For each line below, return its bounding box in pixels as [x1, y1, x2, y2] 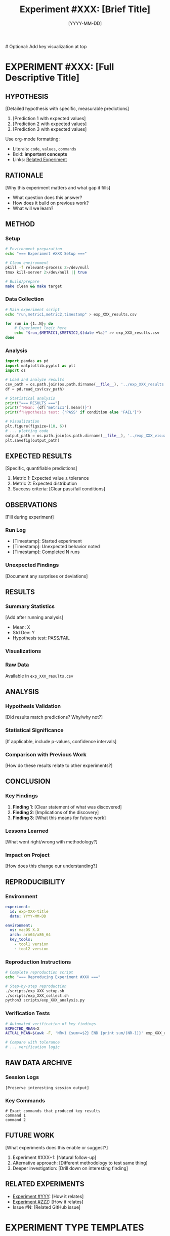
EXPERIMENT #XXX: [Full [5, 61, 114, 73]
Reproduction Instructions [5, 958, 71, 965]
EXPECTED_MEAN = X [5, 1026, 39, 1031]
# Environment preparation [5, 247, 62, 252]
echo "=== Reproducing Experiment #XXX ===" [5, 974, 101, 980]
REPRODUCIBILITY [5, 877, 66, 886]
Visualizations [5, 647, 41, 654]
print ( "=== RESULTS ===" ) [5, 400, 60, 406]
